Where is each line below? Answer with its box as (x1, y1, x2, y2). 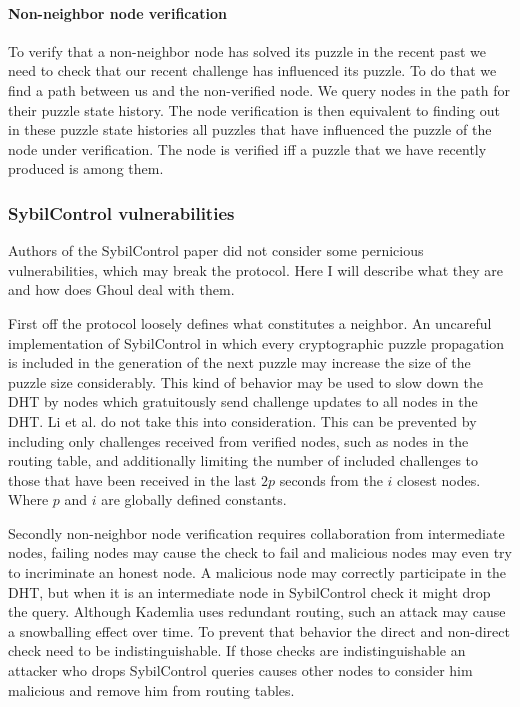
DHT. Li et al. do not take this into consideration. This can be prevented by (8, 410, 477, 431)
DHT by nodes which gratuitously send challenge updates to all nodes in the (8, 391, 478, 412)
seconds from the (279, 469, 383, 490)
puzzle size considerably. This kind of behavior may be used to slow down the (8, 371, 483, 392)
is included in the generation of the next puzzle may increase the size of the (8, 352, 471, 373)
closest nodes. (397, 469, 481, 490)
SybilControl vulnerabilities (8, 200, 235, 225)
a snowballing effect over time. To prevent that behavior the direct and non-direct (8, 620, 510, 641)
